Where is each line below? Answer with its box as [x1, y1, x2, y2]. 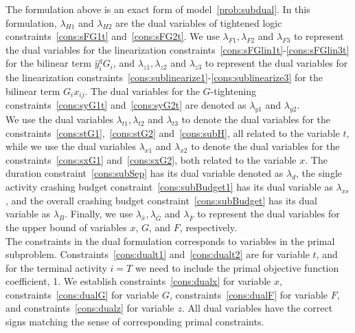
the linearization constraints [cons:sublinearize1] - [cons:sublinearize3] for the [5, 70, 323, 85]
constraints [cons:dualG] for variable [5, 287, 159, 301]
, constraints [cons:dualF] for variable [170, 287, 328, 301]
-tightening [210, 83, 257, 98]
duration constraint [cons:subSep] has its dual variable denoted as [5, 166, 284, 180]
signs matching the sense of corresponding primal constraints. [5, 314, 264, 329]
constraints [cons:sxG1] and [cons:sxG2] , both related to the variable [5, 152, 297, 166]
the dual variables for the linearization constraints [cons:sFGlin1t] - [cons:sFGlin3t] [5, 42, 350, 56]
